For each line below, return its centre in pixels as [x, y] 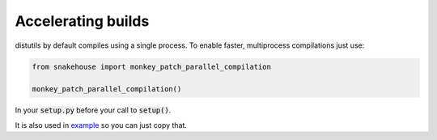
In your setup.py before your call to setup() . [93, 110]
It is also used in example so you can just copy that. [101, 125]
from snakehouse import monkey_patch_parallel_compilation [151, 66]
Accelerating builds [82, 21]
